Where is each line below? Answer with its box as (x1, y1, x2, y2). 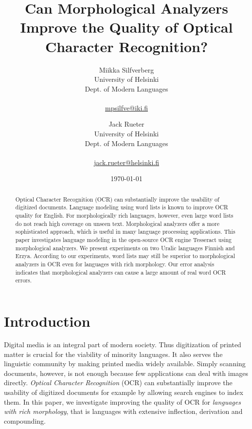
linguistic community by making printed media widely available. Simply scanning (4, 358, 246, 369)
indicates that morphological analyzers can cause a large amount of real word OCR (15, 268, 226, 276)
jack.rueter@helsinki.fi (94, 157, 159, 167)
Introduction (4, 311, 90, 331)
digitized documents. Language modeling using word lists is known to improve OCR (15, 203, 228, 211)
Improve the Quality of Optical (20, 17, 233, 37)
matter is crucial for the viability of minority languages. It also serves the (4, 349, 223, 359)
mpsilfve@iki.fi (105, 102, 148, 112)
